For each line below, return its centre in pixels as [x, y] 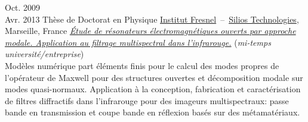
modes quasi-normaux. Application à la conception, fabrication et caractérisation [153, 89]
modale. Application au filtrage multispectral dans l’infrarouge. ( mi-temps [138, 42]
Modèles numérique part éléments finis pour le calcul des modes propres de [142, 65]
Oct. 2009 [23, 7]
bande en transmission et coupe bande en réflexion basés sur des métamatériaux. [153, 112]
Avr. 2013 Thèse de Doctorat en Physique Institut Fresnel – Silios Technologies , [152, 19]
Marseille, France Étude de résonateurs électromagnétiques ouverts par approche [150, 31]
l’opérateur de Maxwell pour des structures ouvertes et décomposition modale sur [154, 77]
